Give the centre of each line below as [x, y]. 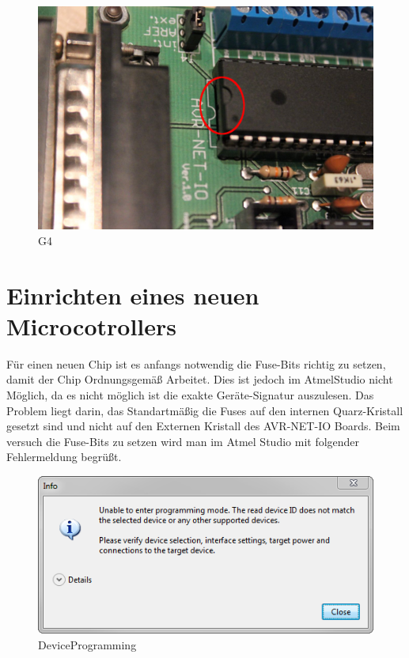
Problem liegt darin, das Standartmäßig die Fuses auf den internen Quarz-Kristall [205, 410]
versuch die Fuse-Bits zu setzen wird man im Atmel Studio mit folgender [183, 441]
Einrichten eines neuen [133, 295]
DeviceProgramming [87, 644]
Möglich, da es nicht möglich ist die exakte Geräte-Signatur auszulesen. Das [190, 395]
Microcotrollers [91, 325]
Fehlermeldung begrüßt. [64, 457]
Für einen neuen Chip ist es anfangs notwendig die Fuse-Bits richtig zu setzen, [196, 363]
